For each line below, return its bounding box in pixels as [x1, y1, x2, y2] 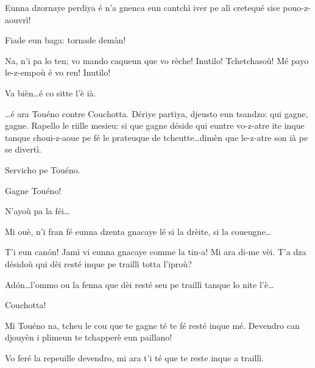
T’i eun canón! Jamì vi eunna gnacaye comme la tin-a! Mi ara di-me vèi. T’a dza [5, 245, 306, 258]
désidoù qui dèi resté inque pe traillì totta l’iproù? [5, 257, 192, 270]
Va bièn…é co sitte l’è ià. [5, 86, 96, 99]
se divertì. [5, 143, 42, 156]
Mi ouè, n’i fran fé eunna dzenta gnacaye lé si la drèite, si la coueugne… [5, 225, 271, 237]
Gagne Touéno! [5, 184, 62, 197]
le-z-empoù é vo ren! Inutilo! [5, 66, 111, 79]
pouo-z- [283, 1, 311, 13]
